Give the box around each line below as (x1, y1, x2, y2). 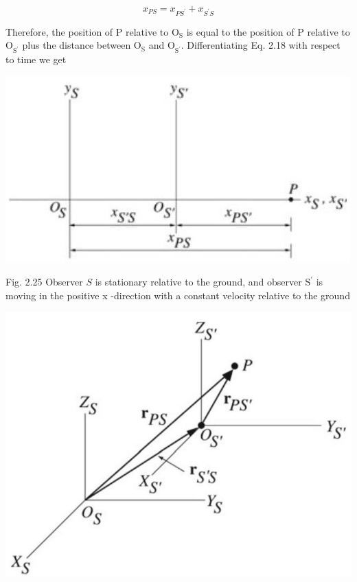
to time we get (5, 52, 67, 67)
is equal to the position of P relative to (186, 24, 350, 38)
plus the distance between (22, 38, 131, 52)
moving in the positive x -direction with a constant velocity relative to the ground (5, 288, 350, 302)
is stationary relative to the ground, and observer (95, 275, 302, 289)
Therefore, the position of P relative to (5, 24, 169, 38)
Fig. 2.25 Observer (5, 275, 83, 289)
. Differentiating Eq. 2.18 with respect (181, 38, 341, 52)
